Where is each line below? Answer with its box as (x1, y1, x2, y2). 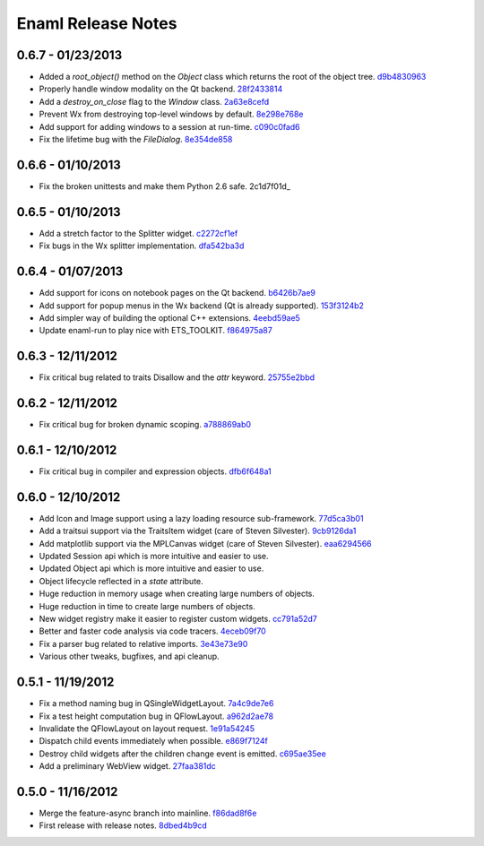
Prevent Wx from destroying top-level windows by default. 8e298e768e (39, 108, 304, 120)
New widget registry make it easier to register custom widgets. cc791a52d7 (39, 614, 317, 625)
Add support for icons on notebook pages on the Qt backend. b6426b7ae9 (39, 288, 316, 298)
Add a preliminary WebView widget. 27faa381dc (39, 761, 217, 772)
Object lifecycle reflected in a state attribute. (39, 575, 203, 586)
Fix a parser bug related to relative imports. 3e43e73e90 (39, 638, 248, 649)
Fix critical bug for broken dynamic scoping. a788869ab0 (39, 419, 251, 430)
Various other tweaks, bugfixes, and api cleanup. (39, 651, 220, 662)
